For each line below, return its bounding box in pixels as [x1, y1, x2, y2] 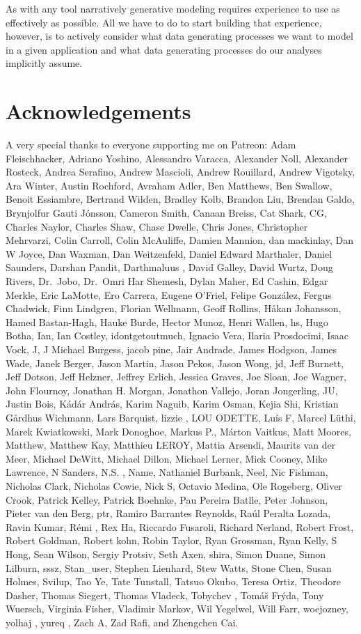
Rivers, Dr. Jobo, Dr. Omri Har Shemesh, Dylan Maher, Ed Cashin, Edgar [6, 274, 328, 288]
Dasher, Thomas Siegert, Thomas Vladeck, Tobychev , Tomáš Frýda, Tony [6, 587, 324, 602]
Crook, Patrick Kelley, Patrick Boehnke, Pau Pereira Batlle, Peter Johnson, [6, 492, 328, 507]
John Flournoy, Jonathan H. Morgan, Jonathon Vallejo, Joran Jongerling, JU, [6, 382, 338, 397]
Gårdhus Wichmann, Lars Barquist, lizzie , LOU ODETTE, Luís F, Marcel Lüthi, [6, 410, 356, 424]
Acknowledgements [6, 97, 191, 125]
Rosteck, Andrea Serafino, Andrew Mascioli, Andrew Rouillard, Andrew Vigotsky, [6, 164, 355, 179]
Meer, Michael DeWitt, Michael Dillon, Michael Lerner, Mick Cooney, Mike [6, 451, 328, 465]
